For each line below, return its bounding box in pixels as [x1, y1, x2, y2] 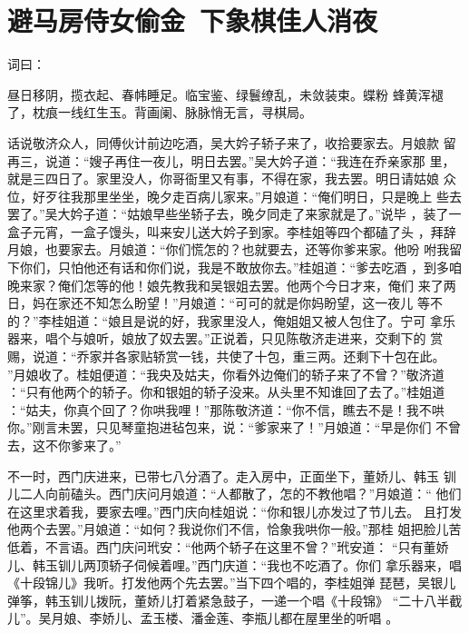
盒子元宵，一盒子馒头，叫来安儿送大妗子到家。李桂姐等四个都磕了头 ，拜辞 [7, 222, 456, 241]
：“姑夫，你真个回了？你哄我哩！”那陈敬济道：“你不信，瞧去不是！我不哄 [7, 400, 445, 419]
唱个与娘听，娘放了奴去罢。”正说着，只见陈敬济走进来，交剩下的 [44, 329, 426, 348]
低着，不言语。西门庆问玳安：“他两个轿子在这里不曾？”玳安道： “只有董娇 [7, 537, 449, 556]
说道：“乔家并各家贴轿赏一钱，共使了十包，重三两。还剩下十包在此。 [32, 347, 445, 366]
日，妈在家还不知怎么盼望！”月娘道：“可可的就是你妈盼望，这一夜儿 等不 [7, 293, 443, 312]
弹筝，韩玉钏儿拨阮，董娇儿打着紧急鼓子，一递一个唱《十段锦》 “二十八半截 [7, 590, 463, 609]
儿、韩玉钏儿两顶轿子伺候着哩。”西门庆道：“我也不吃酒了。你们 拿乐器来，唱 [7, 555, 462, 574]
